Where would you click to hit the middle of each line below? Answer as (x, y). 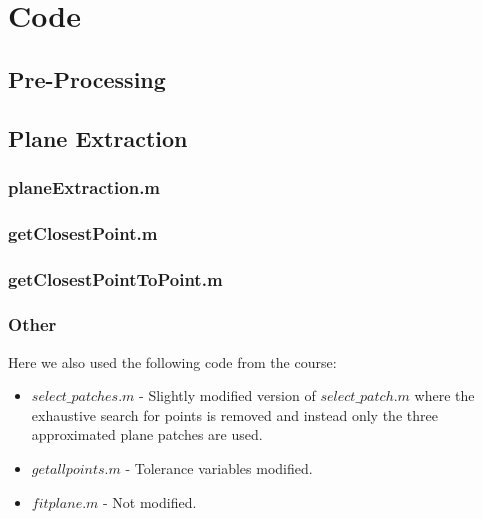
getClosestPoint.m (83, 232)
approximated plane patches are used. (147, 434)
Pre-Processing (87, 78)
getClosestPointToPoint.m (115, 278)
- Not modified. (150, 501)
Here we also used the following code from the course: (172, 361)
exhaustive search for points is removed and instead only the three (234, 414)
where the (444, 395)
